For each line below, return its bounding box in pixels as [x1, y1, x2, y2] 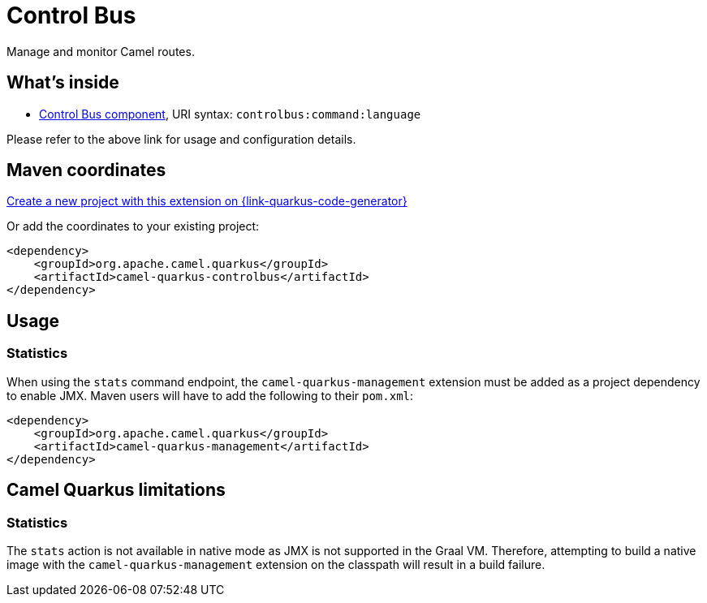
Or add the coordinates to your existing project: [6, 219, 260, 234]
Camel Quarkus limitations [6, 480, 226, 501]
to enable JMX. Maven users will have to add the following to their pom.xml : [6, 388, 414, 403]
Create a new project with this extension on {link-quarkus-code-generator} [6, 194, 407, 209]
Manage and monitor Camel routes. [6, 44, 195, 58]
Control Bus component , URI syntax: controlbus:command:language [39, 106, 421, 121]
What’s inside [6, 72, 119, 93]
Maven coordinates [6, 160, 166, 181]
